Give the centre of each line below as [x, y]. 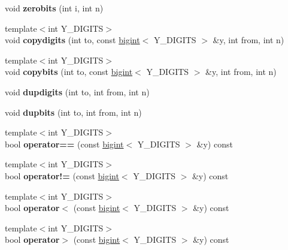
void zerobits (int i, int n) [54, 8]
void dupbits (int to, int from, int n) [73, 112]
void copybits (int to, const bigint [69, 72]
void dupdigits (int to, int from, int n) [77, 91]
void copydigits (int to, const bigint [72, 40]
